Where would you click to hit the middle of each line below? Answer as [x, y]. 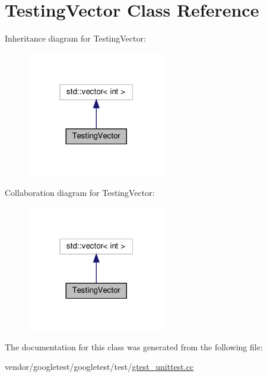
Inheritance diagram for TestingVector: [75, 38]
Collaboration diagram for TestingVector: [80, 192]
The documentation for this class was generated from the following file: [134, 346]
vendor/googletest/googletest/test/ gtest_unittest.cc [99, 367]
